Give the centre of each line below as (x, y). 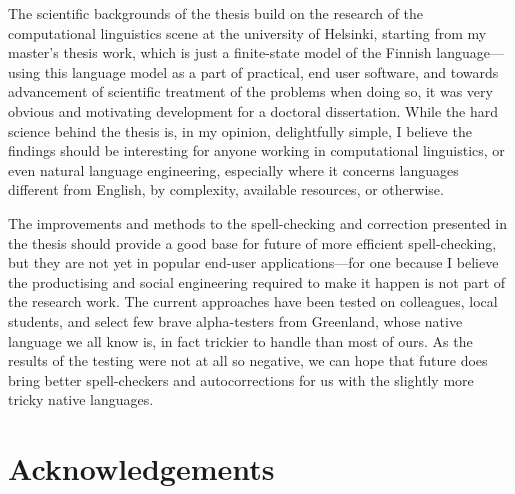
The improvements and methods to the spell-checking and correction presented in (257, 222)
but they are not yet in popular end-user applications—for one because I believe (253, 262)
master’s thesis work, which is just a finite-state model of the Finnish (220, 52)
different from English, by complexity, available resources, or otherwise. (226, 189)
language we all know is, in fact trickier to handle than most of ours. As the (240, 340)
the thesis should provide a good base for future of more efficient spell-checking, (252, 242)
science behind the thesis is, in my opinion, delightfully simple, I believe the (240, 130)
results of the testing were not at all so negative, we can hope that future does (248, 360)
